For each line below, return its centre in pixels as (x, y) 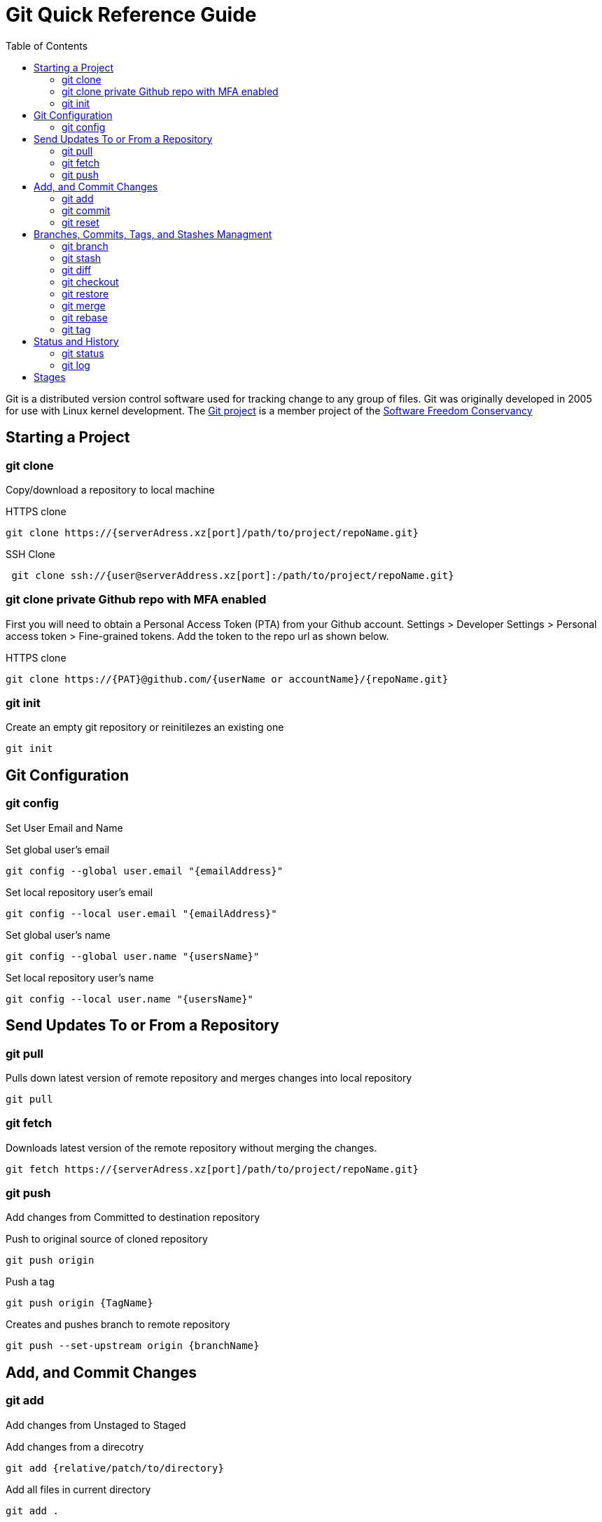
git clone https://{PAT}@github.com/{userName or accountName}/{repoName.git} (227, 679)
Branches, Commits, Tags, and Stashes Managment (153, 234)
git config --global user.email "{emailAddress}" (145, 871)
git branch (85, 246)
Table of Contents (47, 46)
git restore (85, 293)
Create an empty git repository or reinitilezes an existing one (145, 727)
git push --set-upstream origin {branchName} (133, 1346)
